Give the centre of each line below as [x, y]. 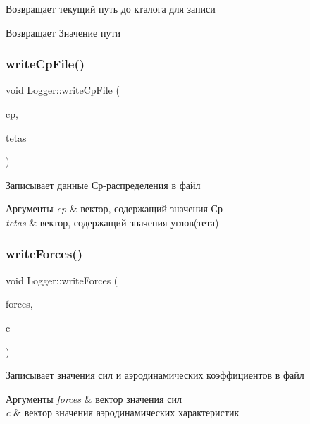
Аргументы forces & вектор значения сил [94, 398]
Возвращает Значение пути [63, 32]
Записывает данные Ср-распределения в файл [103, 184]
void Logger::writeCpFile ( [63, 90]
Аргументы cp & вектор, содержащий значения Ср [114, 208]
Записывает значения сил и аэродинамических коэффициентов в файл [155, 375]
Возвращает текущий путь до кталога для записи [111, 8]
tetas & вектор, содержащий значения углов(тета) [112, 222]
